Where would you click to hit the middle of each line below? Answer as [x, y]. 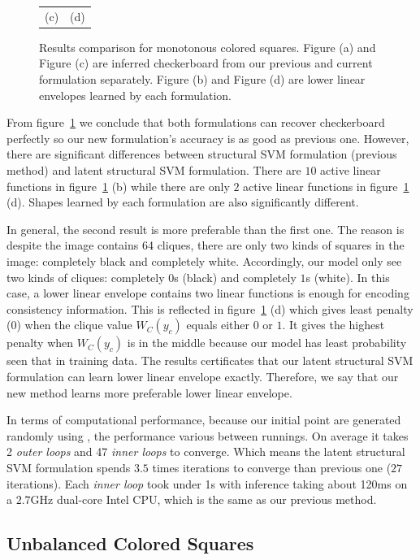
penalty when [40, 343]
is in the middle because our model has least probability [267, 343]
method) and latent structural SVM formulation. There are [154, 170]
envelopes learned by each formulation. [135, 95]
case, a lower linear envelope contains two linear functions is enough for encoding [208, 293]
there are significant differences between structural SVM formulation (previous [202, 154]
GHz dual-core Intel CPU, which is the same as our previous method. [204, 499]
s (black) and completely [235, 277]
